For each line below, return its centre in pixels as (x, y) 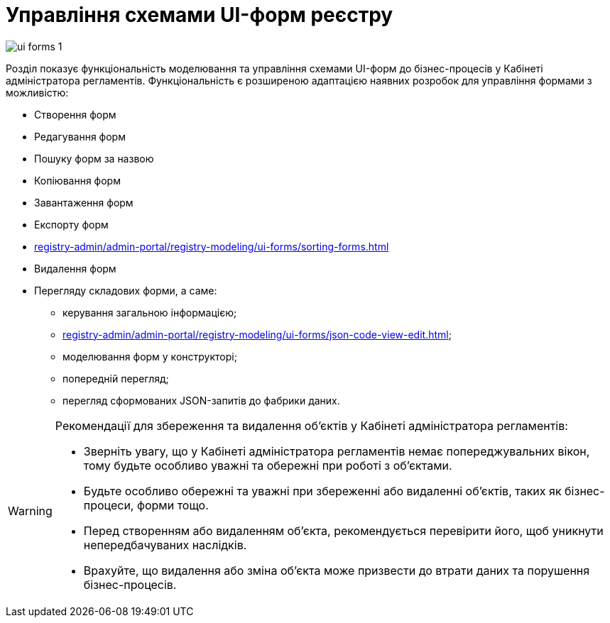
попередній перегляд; (116, 378)
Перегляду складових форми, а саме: (126, 290)
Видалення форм (75, 268)
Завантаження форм (84, 202)
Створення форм (75, 114)
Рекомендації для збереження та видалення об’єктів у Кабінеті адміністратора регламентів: (311, 425)
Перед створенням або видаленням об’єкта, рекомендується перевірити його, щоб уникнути (343, 530)
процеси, (109, 505)
